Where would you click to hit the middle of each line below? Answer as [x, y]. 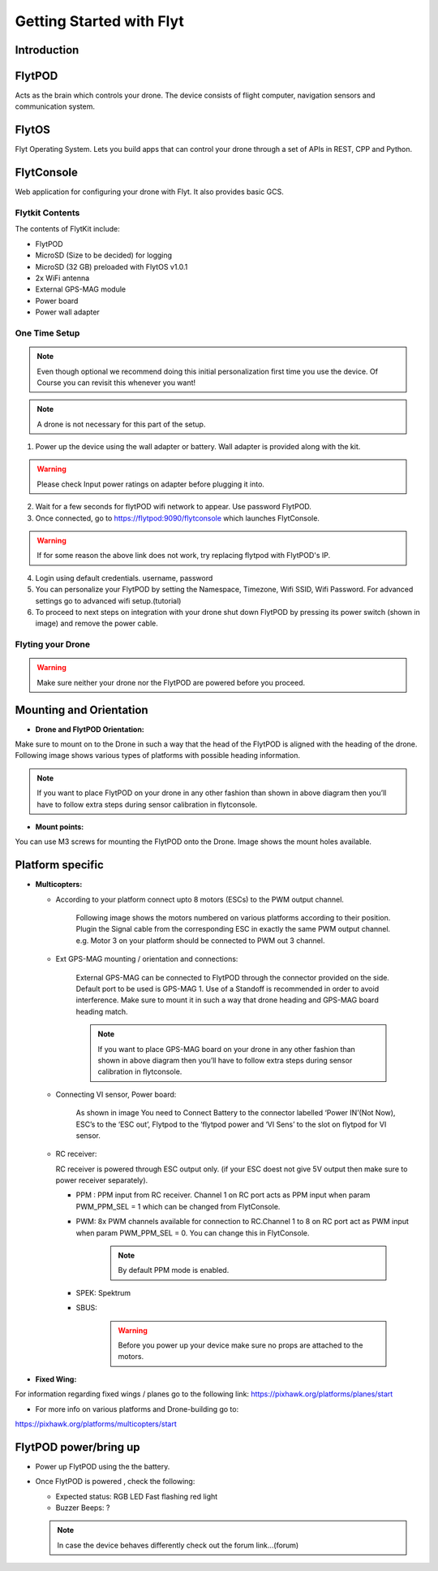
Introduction [47, 50]
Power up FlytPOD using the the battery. [103, 1466]
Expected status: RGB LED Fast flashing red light [137, 1496]
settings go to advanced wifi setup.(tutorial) [108, 600]
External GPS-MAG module [80, 289]
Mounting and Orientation [82, 710]
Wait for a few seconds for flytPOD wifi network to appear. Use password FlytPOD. [174, 507]
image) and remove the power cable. [97, 623]
